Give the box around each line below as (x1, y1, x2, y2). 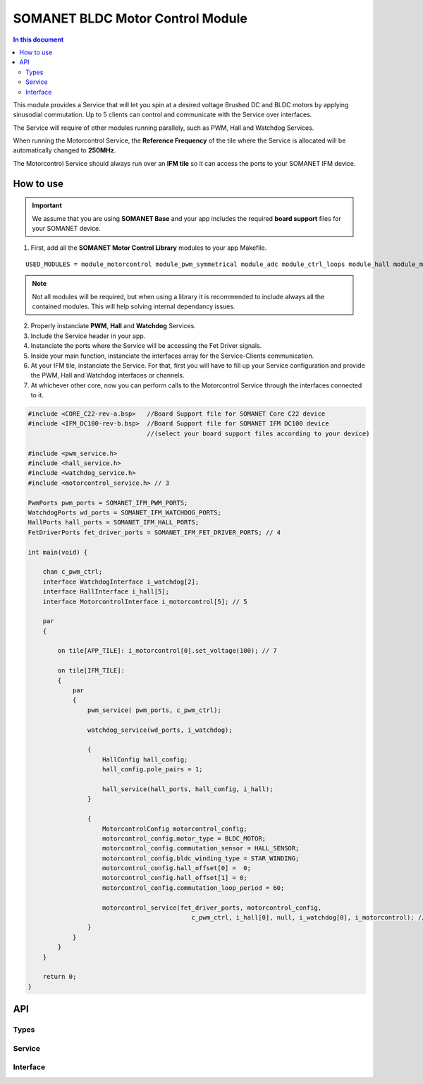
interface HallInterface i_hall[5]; (42, 588, 169, 596)
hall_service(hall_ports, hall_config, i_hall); (102, 785, 274, 793)
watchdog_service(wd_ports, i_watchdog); (87, 725, 233, 734)
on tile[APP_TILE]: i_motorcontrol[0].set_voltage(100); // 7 (57, 646, 278, 655)
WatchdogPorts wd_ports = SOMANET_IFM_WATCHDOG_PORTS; (27, 509, 221, 517)
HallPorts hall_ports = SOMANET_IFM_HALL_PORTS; (27, 519, 200, 526)
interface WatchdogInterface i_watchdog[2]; (42, 577, 200, 586)
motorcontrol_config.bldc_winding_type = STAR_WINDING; (102, 854, 300, 862)
